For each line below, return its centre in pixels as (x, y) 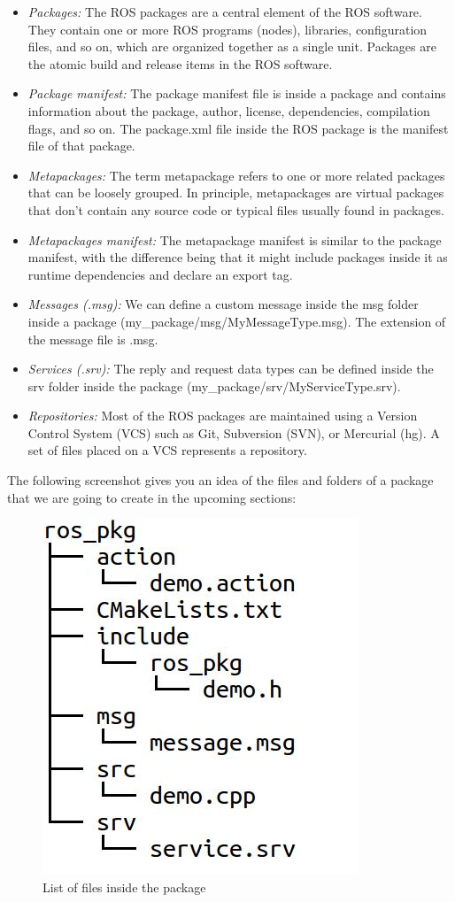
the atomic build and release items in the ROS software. (180, 63)
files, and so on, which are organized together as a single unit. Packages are (232, 46)
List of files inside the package (124, 887)
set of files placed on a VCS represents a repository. (167, 450)
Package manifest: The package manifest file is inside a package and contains (237, 93)
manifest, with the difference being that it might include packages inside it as (238, 257)
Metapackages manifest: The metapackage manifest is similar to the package (235, 239)
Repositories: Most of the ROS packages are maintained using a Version (223, 416)
